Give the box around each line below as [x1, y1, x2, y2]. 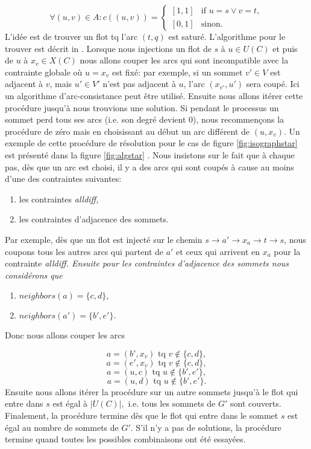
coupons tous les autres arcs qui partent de [5, 245, 163, 257]
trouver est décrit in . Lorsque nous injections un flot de [5, 42, 212, 54]
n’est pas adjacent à [102, 77, 176, 90]
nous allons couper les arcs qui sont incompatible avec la [80, 54, 289, 66]
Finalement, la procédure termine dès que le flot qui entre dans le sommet [5, 409, 278, 422]
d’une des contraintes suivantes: [5, 172, 122, 185]
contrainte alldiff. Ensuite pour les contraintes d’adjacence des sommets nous [5, 257, 289, 270]
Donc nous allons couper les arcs [5, 329, 125, 341]
